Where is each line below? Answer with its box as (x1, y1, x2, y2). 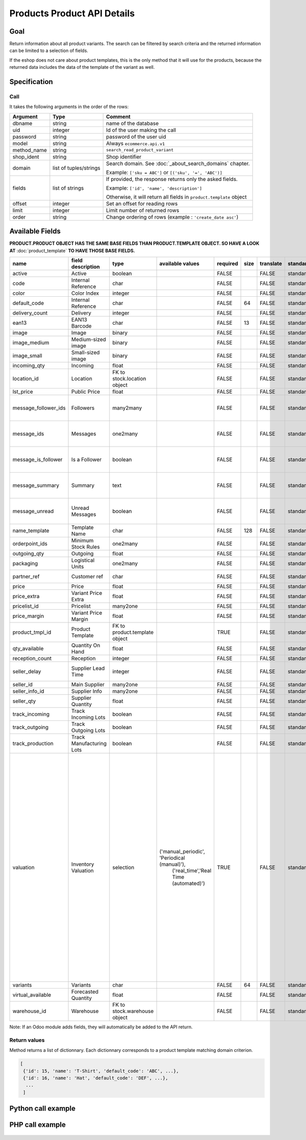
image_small (12, 352, 43, 359)
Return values (9, 1037, 45, 1044)
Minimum (71, 537, 94, 544)
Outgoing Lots (71, 727, 106, 734)
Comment (106, 113, 131, 120)
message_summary (12, 482, 60, 489)
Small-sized (71, 349, 100, 356)
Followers (71, 404, 95, 411)
